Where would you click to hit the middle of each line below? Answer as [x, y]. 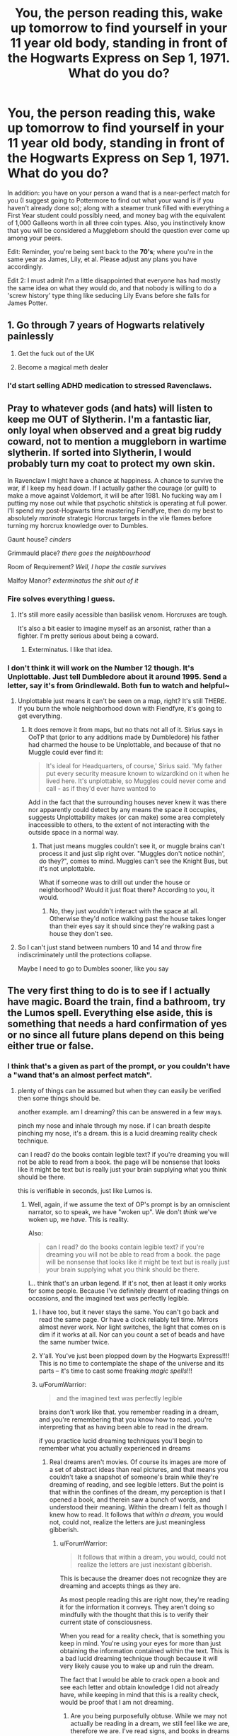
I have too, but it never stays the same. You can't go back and [129, 1312]
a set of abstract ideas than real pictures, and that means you [139, 1469]
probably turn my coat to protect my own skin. [111, 464]
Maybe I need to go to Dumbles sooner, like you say [93, 969]
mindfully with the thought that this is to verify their [134, 1614]
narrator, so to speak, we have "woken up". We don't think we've [122, 1211]
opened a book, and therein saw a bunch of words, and [130, 1500]
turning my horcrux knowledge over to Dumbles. [78, 526]
